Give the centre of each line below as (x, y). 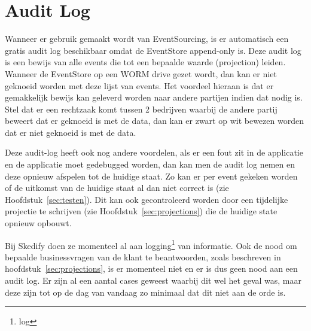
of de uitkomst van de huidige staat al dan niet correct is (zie (117, 188)
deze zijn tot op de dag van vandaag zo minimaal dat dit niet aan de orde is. (145, 292)
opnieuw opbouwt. (38, 223)
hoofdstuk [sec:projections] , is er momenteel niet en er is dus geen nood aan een (151, 268)
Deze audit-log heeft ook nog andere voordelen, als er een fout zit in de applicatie (154, 152)
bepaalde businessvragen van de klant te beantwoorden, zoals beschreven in (143, 256)
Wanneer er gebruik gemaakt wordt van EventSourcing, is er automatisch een (147, 39)
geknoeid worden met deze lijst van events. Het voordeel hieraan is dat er (139, 85)
